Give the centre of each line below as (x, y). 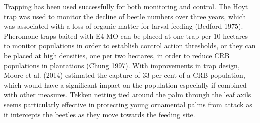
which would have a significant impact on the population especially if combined (125, 85)
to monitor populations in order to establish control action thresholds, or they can (130, 46)
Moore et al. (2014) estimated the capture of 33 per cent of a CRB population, (125, 75)
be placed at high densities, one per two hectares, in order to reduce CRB (117, 55)
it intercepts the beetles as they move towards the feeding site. (100, 114)
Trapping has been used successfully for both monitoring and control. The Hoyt (126, 6)
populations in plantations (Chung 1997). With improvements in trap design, (122, 65)
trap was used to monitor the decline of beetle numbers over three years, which (125, 16)
